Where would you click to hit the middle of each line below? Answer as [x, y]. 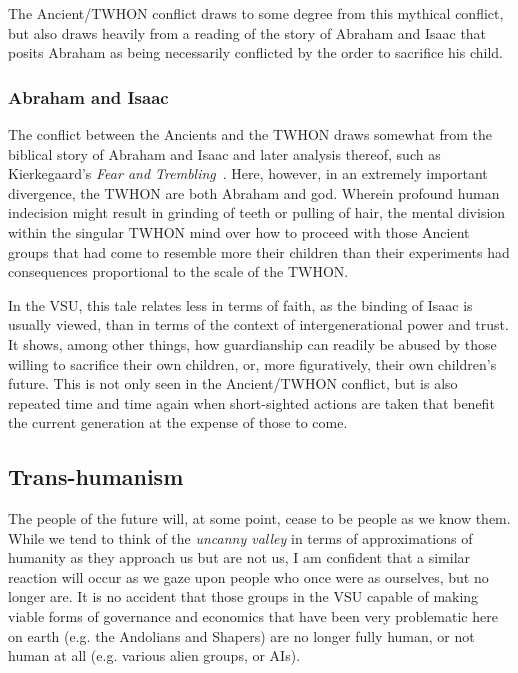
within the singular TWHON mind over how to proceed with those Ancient [239, 231]
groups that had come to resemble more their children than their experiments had [259, 251]
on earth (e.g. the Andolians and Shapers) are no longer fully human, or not [241, 635]
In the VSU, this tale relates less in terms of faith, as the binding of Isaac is [240, 304]
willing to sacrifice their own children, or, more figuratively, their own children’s [252, 363]
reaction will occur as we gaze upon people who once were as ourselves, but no [248, 576]
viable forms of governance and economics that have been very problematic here [253, 616]
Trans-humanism [96, 476]
